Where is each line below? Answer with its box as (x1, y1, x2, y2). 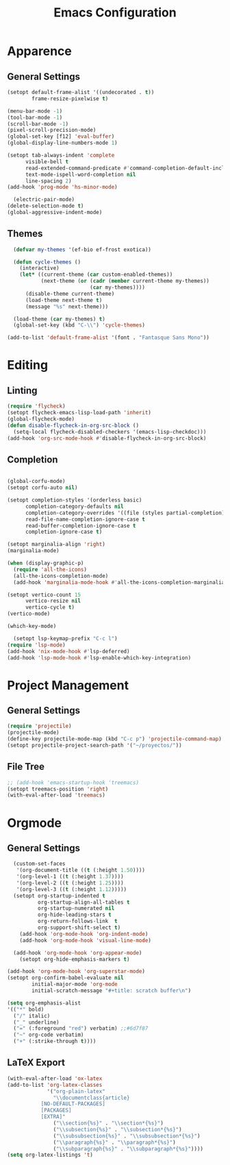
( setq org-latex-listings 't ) (7, 1151, 94, 1159)
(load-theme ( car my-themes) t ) (13, 316, 106, 322)
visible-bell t (25, 158, 69, 165)
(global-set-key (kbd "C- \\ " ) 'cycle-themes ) (13, 322, 146, 329)
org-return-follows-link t (37, 918, 118, 925)
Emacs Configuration (53, 5, 177, 21)
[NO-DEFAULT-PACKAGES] (40, 1101, 106, 1107)
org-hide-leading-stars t (37, 911, 112, 919)
